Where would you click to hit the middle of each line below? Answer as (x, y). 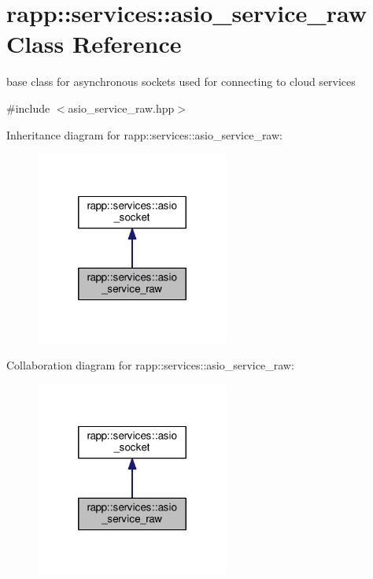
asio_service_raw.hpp (121, 108)
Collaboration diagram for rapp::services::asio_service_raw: (150, 364)
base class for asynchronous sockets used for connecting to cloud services (181, 82)
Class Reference (94, 44)
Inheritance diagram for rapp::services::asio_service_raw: (144, 134)
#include (28, 108)
